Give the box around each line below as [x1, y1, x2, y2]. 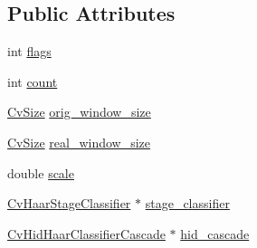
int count [7, 72, 58, 91]
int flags [7, 42, 52, 61]
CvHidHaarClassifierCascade [7, 224, 166, 243]
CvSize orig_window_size [7, 102, 151, 121]
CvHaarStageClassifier [7, 194, 131, 213]
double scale [7, 163, 74, 182]
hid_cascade [180, 224, 250, 243]
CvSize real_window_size [7, 132, 151, 151]
